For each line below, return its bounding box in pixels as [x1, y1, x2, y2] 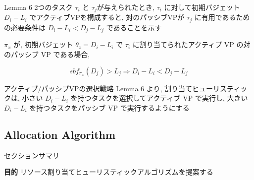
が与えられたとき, [97, 2, 154, 12]
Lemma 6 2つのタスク [4, 2, 73, 12]
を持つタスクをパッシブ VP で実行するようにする [29, 102, 190, 113]
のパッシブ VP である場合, [4, 49, 90, 59]
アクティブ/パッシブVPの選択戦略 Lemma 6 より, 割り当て [4, 83, 193, 93]
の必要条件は [4, 22, 46, 32]
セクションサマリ [4, 150, 59, 160]
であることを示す [106, 22, 162, 32]
